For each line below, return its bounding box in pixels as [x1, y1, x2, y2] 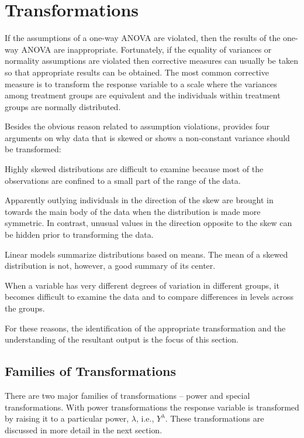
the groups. [5, 302, 45, 314]
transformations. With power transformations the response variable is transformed [5, 401, 299, 413]
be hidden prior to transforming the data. [5, 228, 154, 241]
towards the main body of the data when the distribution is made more [5, 205, 261, 217]
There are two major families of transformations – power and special [5, 389, 250, 401]
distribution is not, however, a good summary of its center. [5, 259, 216, 272]
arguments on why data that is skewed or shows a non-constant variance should [5, 131, 290, 143]
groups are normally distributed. [5, 100, 121, 112]
